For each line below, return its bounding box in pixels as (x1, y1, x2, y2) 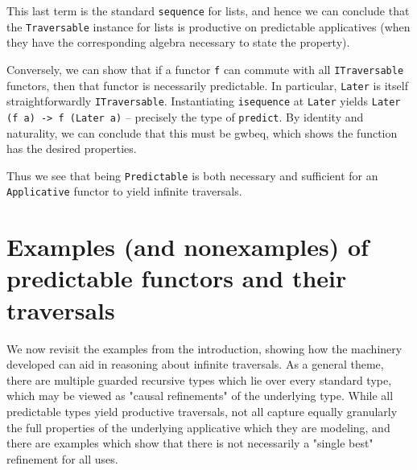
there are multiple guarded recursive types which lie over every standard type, (6, 371, 392, 388)
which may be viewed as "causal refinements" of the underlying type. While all (6, 387, 394, 404)
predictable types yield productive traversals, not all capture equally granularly (6, 402, 398, 419)
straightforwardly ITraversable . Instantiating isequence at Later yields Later (6, 93, 401, 109)
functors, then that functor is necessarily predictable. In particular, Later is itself (6, 76, 408, 93)
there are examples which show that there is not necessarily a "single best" (6, 435, 374, 451)
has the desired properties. (6, 140, 137, 157)
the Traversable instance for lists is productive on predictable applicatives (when (6, 18, 411, 35)
